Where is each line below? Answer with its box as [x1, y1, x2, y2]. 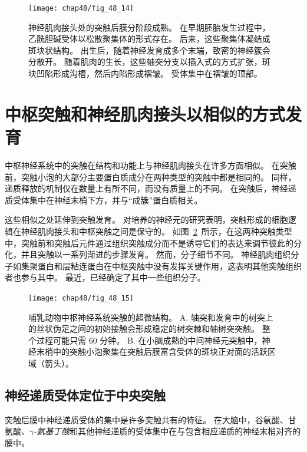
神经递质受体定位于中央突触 [5, 385, 166, 404]
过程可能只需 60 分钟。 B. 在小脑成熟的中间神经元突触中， [36, 334, 262, 346]
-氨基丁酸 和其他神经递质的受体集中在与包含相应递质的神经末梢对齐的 [34, 425, 301, 437]
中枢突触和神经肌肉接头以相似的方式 [5, 101, 286, 126]
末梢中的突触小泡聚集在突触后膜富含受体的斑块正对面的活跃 [36, 345, 268, 358]
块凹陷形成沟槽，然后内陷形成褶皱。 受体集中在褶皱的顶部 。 [28, 67, 262, 80]
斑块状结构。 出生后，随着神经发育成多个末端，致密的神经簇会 [28, 44, 270, 56]
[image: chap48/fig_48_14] [28, 4, 134, 12]
